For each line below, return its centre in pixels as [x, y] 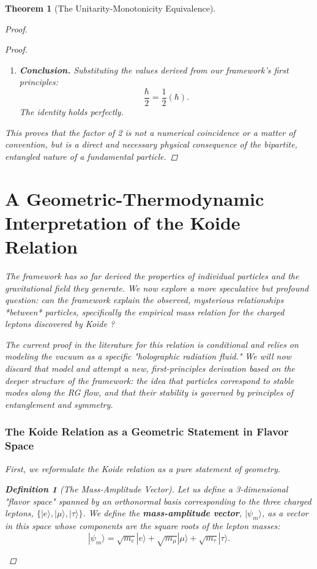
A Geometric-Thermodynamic [135, 198]
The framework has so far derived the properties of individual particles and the [152, 275]
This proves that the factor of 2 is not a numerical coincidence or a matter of [150, 132]
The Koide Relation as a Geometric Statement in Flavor [147, 431]
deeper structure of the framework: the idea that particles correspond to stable [149, 380]
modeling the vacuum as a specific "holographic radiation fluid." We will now [148, 356]
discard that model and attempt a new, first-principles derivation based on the [150, 368]
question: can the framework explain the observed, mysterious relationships [144, 300]
